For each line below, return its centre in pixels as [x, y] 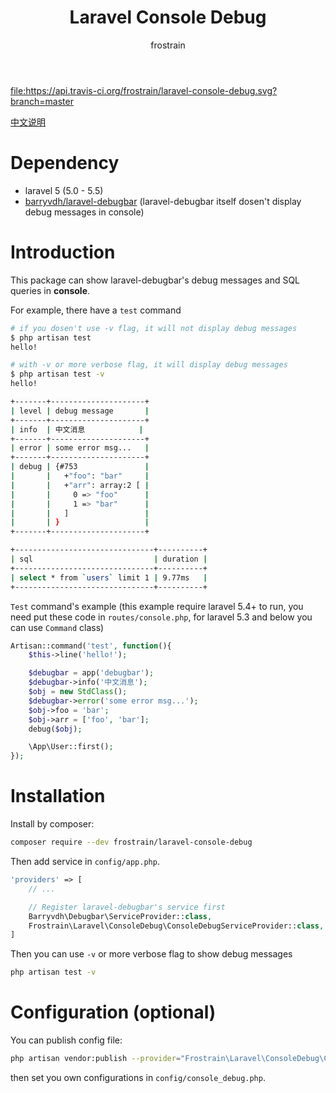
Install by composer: [52, 824]
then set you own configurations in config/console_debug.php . [138, 1077]
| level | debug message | [80, 411]
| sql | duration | [109, 559]
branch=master [42, 101]
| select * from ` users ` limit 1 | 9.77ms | [109, 577]
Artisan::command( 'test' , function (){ [91, 646]
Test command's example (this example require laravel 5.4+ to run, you [157, 606]
